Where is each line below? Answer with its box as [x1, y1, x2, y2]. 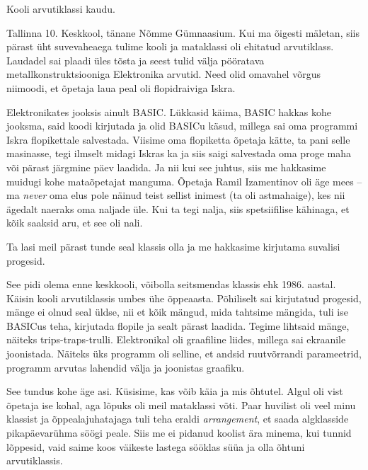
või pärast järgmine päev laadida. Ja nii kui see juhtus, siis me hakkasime [6, 159, 326, 174]
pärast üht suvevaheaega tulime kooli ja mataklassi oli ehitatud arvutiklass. [6, 39, 334, 54]
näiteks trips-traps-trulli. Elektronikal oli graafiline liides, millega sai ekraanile [6, 332, 346, 347]
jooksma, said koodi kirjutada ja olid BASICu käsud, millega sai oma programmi [6, 118, 358, 133]
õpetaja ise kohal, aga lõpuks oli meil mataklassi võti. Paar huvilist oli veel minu [6, 397, 356, 412]
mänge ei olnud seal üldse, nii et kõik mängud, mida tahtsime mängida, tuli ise [6, 304, 348, 319]
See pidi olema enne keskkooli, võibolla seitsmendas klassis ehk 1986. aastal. [6, 277, 336, 292]
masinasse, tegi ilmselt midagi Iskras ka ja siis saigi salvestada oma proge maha [6, 146, 351, 161]
